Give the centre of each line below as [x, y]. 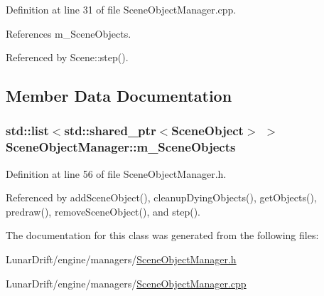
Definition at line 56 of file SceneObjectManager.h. [116, 173]
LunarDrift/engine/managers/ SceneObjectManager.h [121, 259]
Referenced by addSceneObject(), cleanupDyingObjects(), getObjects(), [161, 197]
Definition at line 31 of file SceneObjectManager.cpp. [121, 9]
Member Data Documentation [119, 96]
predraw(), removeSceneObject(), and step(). [103, 211]
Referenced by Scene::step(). [67, 57]
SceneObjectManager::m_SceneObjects [121, 147]
